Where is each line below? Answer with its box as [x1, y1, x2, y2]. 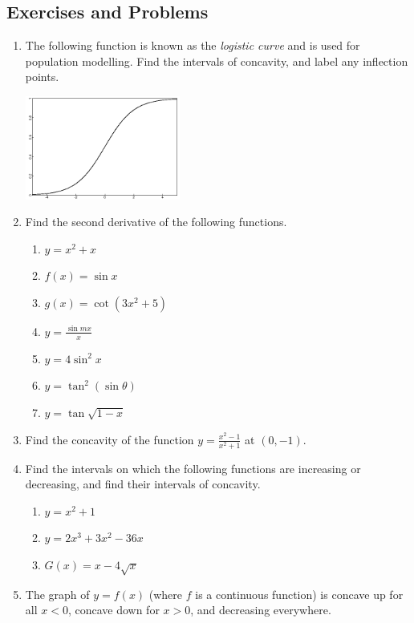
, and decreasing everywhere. [190, 601, 331, 618]
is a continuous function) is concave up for [195, 585, 404, 602]
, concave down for [67, 601, 160, 618]
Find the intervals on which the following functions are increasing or [25, 459, 361, 476]
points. [25, 68, 59, 85]
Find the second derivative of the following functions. [25, 213, 287, 230]
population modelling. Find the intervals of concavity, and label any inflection [25, 52, 408, 69]
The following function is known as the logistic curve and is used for [25, 37, 360, 54]
